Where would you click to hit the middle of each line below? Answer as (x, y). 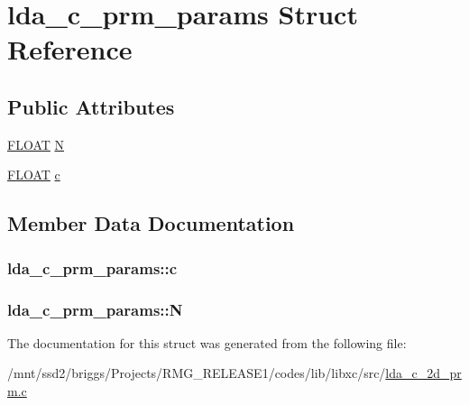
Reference (70, 49)
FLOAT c (34, 175)
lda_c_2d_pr (423, 373)
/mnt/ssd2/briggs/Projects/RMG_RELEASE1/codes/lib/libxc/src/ (197, 373)
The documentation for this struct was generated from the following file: (207, 342)
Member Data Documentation (151, 223)
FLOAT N (36, 144)
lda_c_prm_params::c (92, 267)
